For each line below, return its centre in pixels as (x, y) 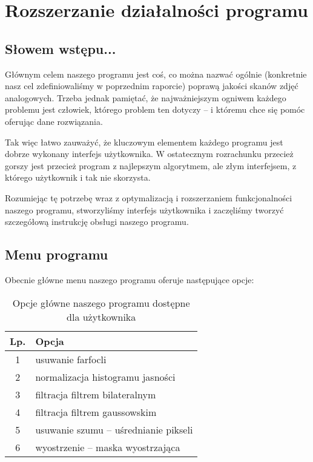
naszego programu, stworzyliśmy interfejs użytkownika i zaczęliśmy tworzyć (144, 209)
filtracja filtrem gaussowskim (96, 412)
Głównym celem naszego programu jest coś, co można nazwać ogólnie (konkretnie (156, 74)
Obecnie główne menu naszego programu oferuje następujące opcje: (130, 279)
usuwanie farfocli (71, 359)
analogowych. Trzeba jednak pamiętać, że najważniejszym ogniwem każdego (146, 97)
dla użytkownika (101, 316)
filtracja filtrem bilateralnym (96, 394)
